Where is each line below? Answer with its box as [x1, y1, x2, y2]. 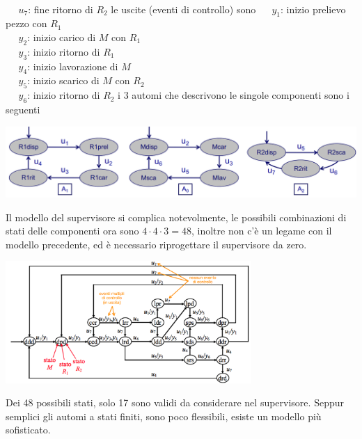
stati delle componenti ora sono [6, 223, 139, 238]
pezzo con [6, 16, 47, 31]
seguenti [6, 102, 40, 116]
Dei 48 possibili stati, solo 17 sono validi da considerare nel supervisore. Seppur [6, 395, 344, 410]
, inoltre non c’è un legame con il [191, 223, 332, 238]
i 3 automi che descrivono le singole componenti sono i [118, 88, 349, 102]
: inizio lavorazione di [27, 58, 118, 73]
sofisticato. [6, 422, 51, 437]
